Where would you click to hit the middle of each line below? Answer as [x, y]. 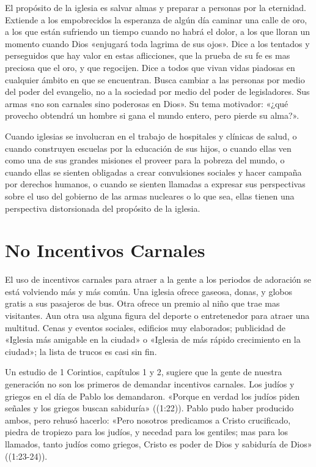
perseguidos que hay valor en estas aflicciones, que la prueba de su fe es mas [148, 55]
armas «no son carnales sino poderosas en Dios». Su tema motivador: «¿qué [147, 103]
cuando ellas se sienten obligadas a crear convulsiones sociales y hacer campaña [153, 172]
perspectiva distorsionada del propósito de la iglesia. [103, 208]
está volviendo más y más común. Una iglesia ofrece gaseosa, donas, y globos [149, 291]
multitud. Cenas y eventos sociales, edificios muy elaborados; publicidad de [145, 327]
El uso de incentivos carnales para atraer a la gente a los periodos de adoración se [158, 279]
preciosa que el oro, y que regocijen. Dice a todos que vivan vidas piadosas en [150, 67]
